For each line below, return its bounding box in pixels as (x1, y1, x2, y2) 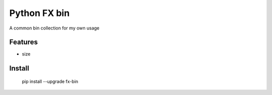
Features (9, 38, 38, 46)
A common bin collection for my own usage (9, 25, 100, 31)
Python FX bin (9, 7, 70, 18)
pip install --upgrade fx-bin (22, 78, 79, 84)
